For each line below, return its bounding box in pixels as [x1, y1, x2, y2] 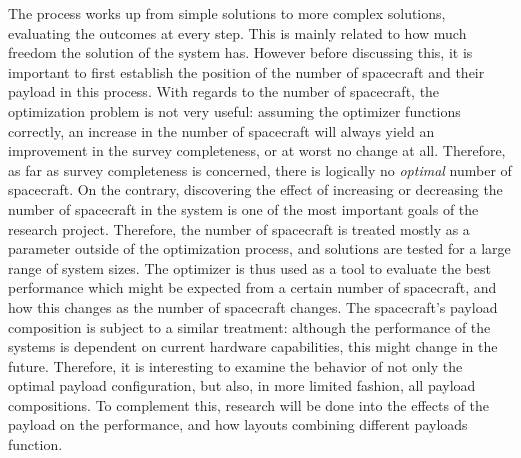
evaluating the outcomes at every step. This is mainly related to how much [8, 22, 467, 43]
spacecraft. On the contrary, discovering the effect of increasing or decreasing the [8, 179, 503, 200]
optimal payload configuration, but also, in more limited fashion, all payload [8, 375, 476, 396]
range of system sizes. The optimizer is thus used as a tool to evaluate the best [8, 257, 491, 278]
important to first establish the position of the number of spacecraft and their [8, 61, 485, 82]
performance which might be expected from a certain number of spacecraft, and [8, 277, 497, 298]
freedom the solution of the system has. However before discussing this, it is [8, 42, 473, 63]
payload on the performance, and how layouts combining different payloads [8, 414, 468, 435]
